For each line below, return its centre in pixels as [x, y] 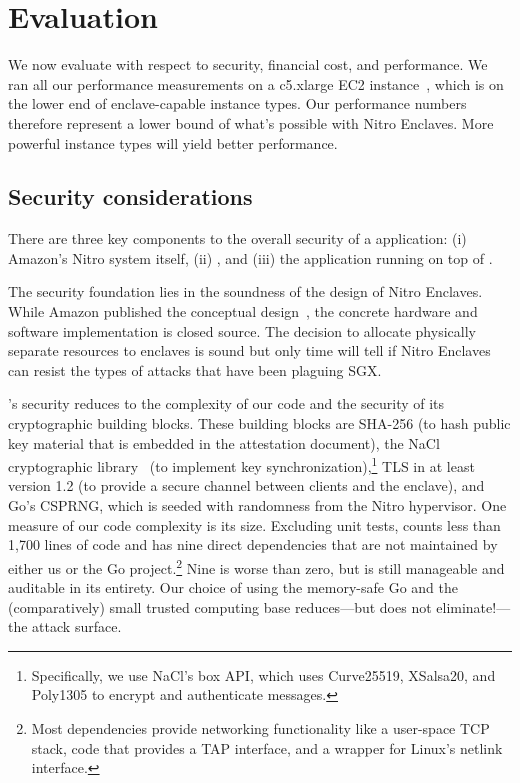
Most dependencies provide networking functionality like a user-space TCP [260, 728]
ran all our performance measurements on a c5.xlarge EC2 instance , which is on [256, 83]
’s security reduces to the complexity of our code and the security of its [226, 403]
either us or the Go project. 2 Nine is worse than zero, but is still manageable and [256, 566]
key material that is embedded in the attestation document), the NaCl [224, 442]
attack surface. [77, 626]
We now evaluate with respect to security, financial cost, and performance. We [248, 64]
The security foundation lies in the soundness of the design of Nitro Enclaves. [245, 291]
